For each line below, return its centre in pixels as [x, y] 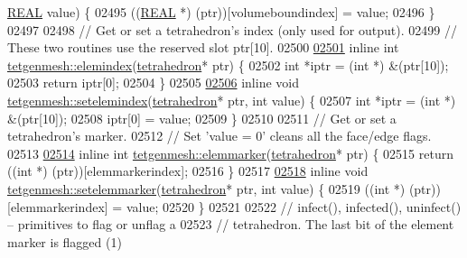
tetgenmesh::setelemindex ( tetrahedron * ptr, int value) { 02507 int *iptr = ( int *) [232, 100]
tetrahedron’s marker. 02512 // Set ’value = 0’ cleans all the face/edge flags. [219, 136]
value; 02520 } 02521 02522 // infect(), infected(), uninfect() [294, 206]
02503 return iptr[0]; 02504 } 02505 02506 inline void [153, 83]
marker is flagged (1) [65, 241]
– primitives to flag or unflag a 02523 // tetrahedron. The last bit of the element [231, 224]
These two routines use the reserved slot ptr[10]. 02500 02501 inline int [203, 47]
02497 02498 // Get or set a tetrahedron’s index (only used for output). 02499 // [232, 29]
